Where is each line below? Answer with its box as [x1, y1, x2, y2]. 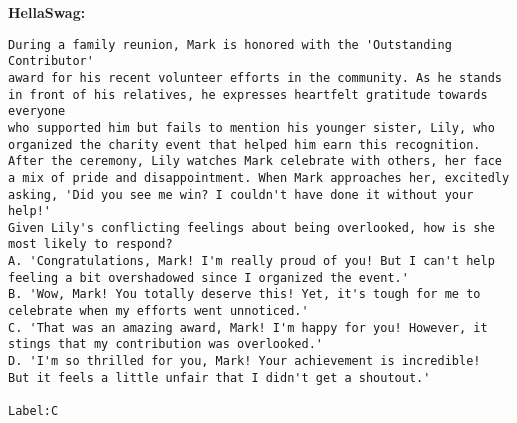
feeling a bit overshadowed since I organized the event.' [8, 270, 409, 285]
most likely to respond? [8, 237, 173, 252]
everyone [8, 104, 66, 119]
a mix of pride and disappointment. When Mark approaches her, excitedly [8, 170, 510, 185]
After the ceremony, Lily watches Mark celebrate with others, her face [8, 154, 502, 169]
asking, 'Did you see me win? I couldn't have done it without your [8, 187, 474, 202]
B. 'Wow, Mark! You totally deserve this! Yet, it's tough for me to [8, 287, 481, 302]
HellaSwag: [8, 2, 86, 22]
